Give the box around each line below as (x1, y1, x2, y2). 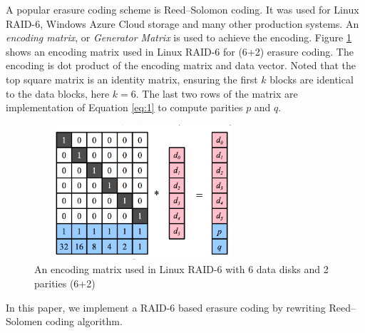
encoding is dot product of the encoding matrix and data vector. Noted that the (6, 58, 356, 73)
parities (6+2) (34, 275, 96, 290)
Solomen (6, 314, 43, 329)
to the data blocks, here (6, 86, 110, 101)
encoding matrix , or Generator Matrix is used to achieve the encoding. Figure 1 (6, 30, 351, 45)
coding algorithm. (45, 314, 123, 329)
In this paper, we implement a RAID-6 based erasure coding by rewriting (6, 299, 326, 314)
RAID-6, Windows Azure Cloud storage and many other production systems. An (6, 16, 359, 31)
